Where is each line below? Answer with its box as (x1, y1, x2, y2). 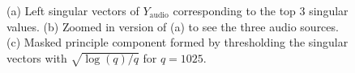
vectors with (6, 49, 67, 66)
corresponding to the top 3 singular (173, 2, 349, 18)
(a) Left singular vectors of (6, 2, 139, 18)
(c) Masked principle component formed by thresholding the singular (6, 34, 349, 51)
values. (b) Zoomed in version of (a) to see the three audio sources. (6, 18, 339, 34)
